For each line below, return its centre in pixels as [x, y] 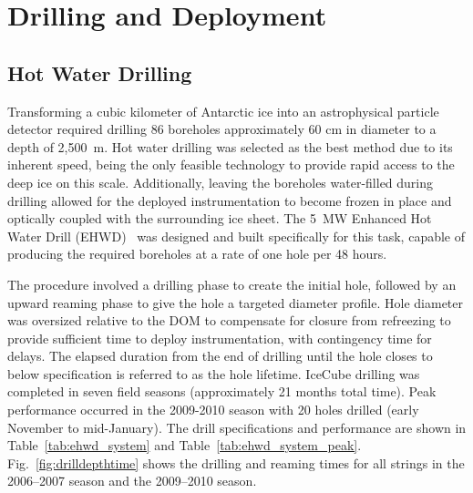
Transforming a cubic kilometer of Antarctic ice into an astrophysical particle [223, 111]
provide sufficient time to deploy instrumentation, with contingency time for [220, 338]
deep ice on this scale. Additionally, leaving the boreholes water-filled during [221, 182]
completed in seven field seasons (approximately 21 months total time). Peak [222, 391]
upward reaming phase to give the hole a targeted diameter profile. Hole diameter [236, 302]
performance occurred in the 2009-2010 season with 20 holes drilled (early [213, 410]
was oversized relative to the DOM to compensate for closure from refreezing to [229, 320]
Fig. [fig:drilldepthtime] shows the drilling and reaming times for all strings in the [236, 462]
